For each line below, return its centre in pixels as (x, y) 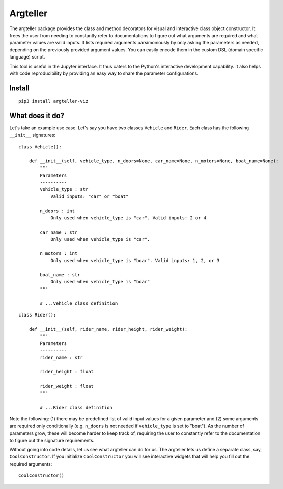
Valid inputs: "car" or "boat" (90, 196)
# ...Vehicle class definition (79, 303)
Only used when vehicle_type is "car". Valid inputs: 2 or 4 (129, 218)
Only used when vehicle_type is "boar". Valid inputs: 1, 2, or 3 (135, 261)
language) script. (27, 57)
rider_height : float (67, 372)
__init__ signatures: (33, 135)
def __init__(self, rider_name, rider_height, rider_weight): (108, 329)
